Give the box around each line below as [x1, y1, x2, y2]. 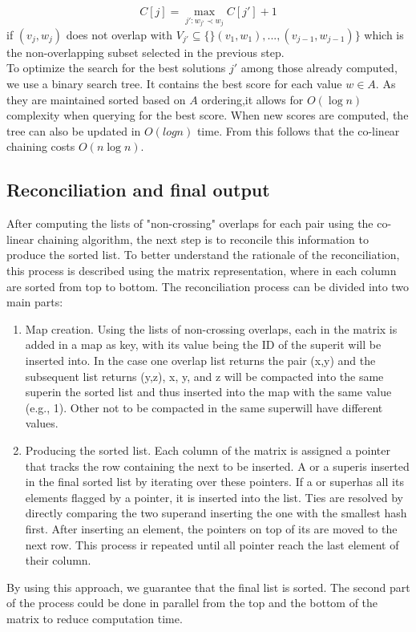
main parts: [6, 294, 63, 310]
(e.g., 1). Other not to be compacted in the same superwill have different [25, 399, 383, 415]
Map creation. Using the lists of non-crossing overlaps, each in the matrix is [25, 320, 398, 337]
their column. [25, 552, 91, 569]
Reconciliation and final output [6, 177, 270, 202]
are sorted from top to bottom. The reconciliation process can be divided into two [6, 278, 410, 294]
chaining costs [6, 138, 75, 155]
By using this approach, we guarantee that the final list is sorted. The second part [6, 578, 410, 595]
